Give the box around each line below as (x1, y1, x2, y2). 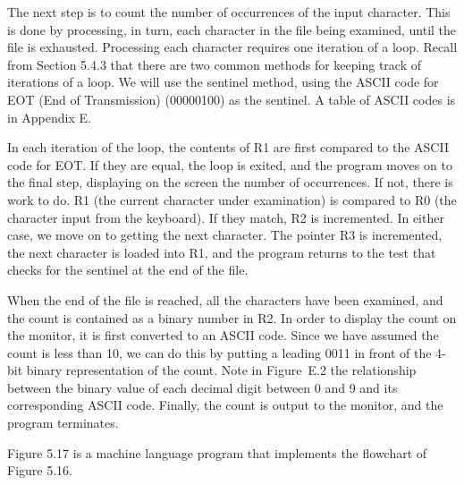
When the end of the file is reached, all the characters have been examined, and (7, 290, 443, 309)
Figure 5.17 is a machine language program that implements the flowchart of (7, 443, 427, 462)
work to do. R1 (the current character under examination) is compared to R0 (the (7, 190, 457, 208)
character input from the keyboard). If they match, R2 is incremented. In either (7, 208, 444, 226)
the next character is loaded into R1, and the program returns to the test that (7, 242, 436, 261)
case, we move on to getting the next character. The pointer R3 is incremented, (7, 225, 443, 244)
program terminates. (7, 413, 119, 432)
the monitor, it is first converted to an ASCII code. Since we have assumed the (7, 326, 439, 345)
